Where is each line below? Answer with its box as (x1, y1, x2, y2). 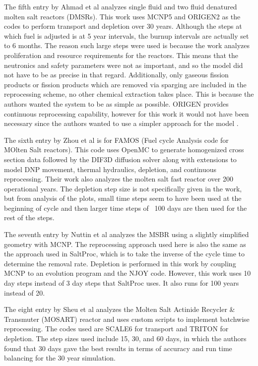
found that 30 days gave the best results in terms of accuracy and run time (4, 343, 232, 353)
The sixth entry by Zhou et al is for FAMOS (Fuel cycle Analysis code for (4, 134, 229, 145)
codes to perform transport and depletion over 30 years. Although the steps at (4, 21, 242, 31)
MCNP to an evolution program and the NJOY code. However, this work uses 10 (4, 268, 251, 278)
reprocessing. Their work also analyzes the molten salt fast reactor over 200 (4, 174, 233, 184)
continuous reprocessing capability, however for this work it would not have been (4, 108, 249, 119)
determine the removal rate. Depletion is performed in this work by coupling (4, 258, 236, 268)
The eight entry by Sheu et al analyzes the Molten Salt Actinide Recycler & (4, 304, 235, 314)
